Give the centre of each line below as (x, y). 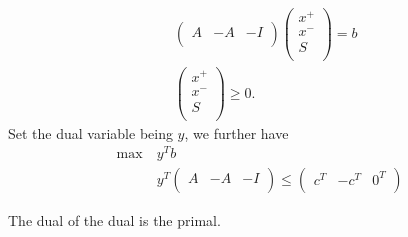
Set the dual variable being (90, 132)
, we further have (236, 132)
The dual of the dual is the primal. (114, 220)
